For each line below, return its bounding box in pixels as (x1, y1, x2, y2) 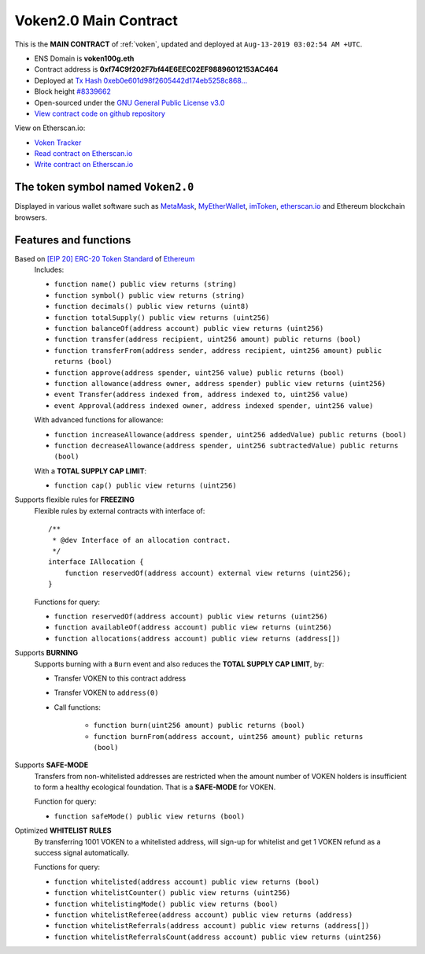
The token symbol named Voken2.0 (14, 180, 194, 194)
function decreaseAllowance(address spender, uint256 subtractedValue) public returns (54, 441, 399, 450)
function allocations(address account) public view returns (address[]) (54, 634, 341, 643)
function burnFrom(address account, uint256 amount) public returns (93, 732, 364, 741)
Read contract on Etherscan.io (34, 149, 133, 158)
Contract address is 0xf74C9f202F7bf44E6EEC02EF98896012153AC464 (34, 65, 279, 74)
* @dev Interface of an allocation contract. (52, 536, 231, 544)
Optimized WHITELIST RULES (14, 826, 112, 835)
